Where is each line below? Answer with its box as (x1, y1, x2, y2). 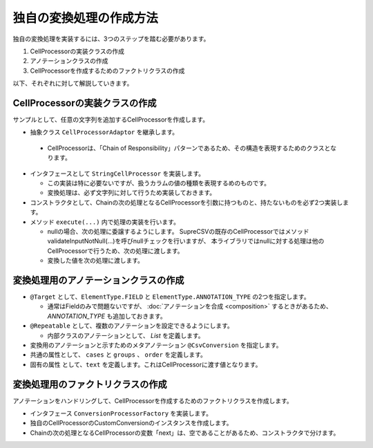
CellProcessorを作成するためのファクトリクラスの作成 (30, 66, 185, 75)
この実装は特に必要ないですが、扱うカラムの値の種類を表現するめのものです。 (47, 178, 271, 187)
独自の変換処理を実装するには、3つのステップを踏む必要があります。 (12, 35, 210, 43)
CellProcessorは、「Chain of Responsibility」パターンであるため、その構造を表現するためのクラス (47, 144, 325, 152)
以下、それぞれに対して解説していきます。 (12, 80, 133, 88)
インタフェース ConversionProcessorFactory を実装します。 (30, 409, 212, 418)
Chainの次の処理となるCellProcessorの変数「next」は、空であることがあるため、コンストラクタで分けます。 (30, 429, 340, 437)
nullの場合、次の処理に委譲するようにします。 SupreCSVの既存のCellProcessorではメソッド (47, 227, 309, 235)
